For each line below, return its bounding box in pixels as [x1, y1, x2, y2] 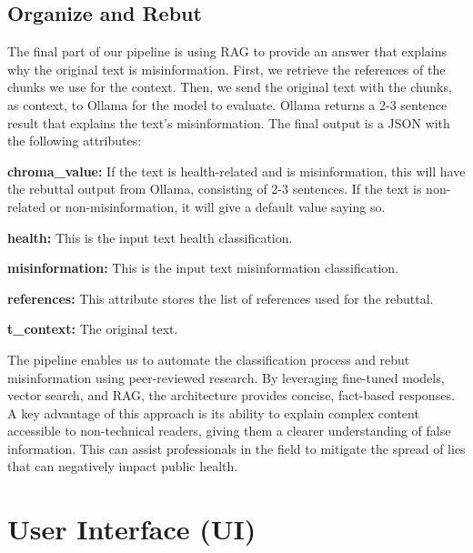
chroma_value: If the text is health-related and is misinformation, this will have [7, 161, 466, 180]
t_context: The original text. [7, 319, 178, 338]
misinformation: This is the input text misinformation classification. [7, 258, 398, 277]
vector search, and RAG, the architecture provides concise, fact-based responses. [7, 386, 455, 405]
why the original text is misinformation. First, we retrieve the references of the [7, 59, 446, 78]
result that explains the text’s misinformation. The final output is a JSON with [7, 113, 450, 132]
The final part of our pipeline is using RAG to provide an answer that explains [7, 42, 448, 61]
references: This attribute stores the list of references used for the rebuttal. [7, 288, 434, 307]
